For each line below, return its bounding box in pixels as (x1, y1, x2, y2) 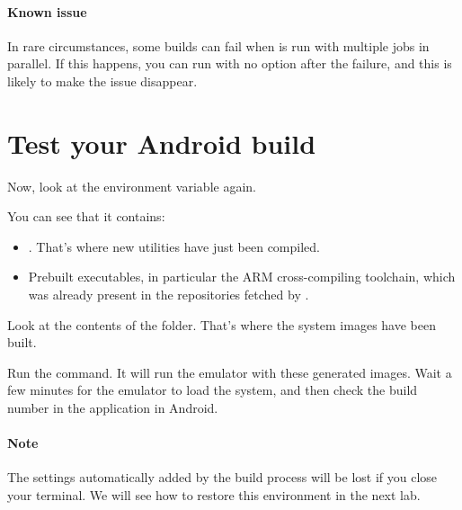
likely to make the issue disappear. (7, 71, 198, 90)
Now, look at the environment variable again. (7, 176, 256, 195)
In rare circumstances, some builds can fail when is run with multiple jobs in (7, 36, 430, 55)
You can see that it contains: (7, 207, 165, 226)
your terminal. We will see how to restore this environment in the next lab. (7, 486, 421, 505)
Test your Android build (7, 124, 316, 161)
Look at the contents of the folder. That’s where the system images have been (7, 315, 436, 334)
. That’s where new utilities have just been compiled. (28, 237, 320, 255)
